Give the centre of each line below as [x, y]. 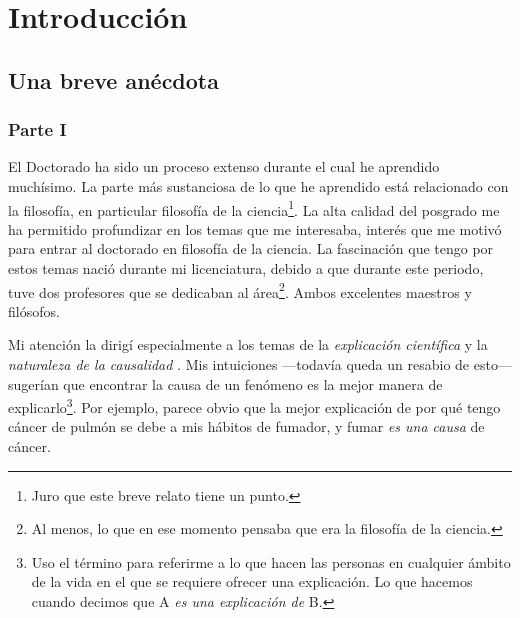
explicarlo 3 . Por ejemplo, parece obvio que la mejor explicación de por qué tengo [254, 405]
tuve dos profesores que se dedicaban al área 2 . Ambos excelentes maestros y [240, 290]
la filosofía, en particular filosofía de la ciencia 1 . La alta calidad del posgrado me [254, 208]
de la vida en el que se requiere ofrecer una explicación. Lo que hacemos [252, 581]
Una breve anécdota [113, 79]
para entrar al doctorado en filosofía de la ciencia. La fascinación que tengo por [251, 248]
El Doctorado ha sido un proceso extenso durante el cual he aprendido [224, 166]
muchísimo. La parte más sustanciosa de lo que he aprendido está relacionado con [258, 185]
